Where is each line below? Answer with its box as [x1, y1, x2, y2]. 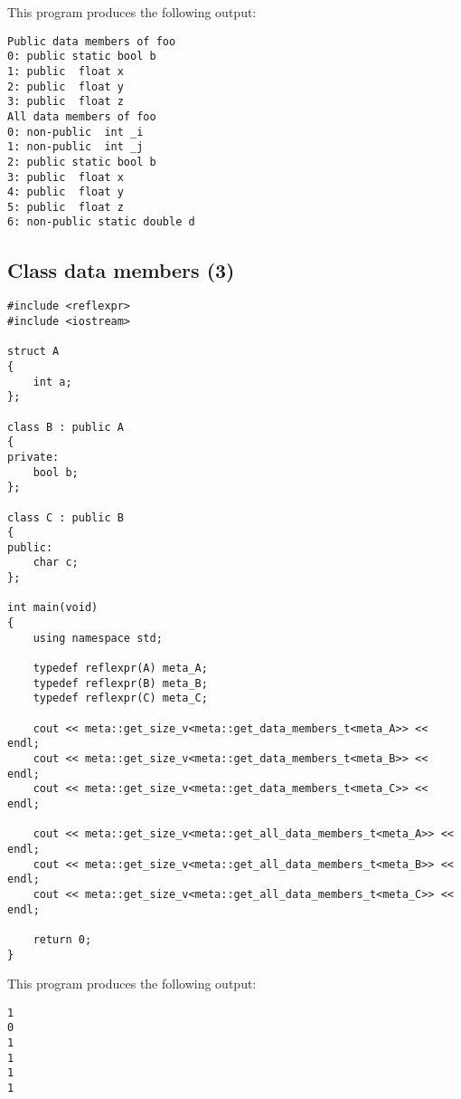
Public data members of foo [7, 34, 176, 48]
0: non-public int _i [7, 125, 144, 139]
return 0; [33, 932, 92, 946]
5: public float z [7, 200, 124, 214]
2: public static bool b [7, 155, 156, 168]
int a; [33, 375, 72, 388]
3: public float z [7, 95, 124, 109]
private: [7, 450, 60, 463]
